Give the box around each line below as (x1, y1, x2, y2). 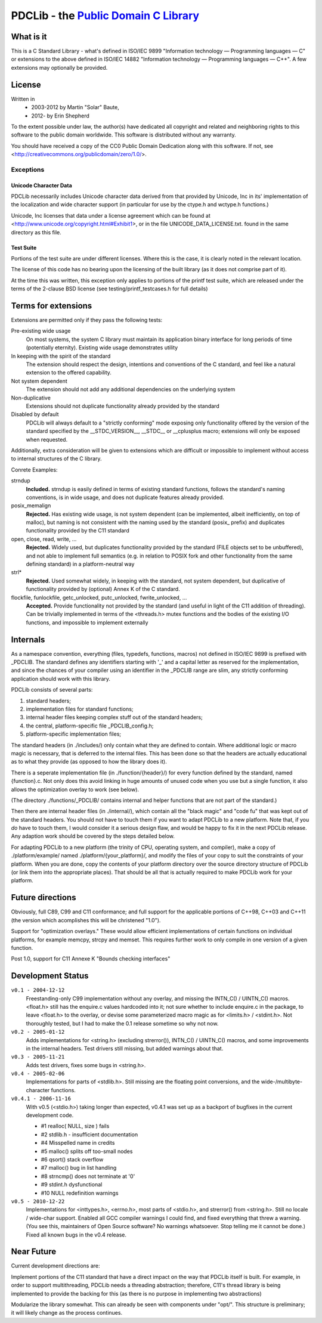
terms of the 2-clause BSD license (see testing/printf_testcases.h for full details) (11, 285, 208, 292)
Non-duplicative (11, 394, 51, 401)
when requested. (26, 436, 68, 443)
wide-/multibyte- (261, 1078, 303, 1085)
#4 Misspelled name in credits (41, 1139, 115, 1147)
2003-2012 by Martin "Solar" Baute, (31, 104, 119, 111)
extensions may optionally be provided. (11, 64, 108, 71)
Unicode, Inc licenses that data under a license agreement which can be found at (11, 212, 211, 219)
